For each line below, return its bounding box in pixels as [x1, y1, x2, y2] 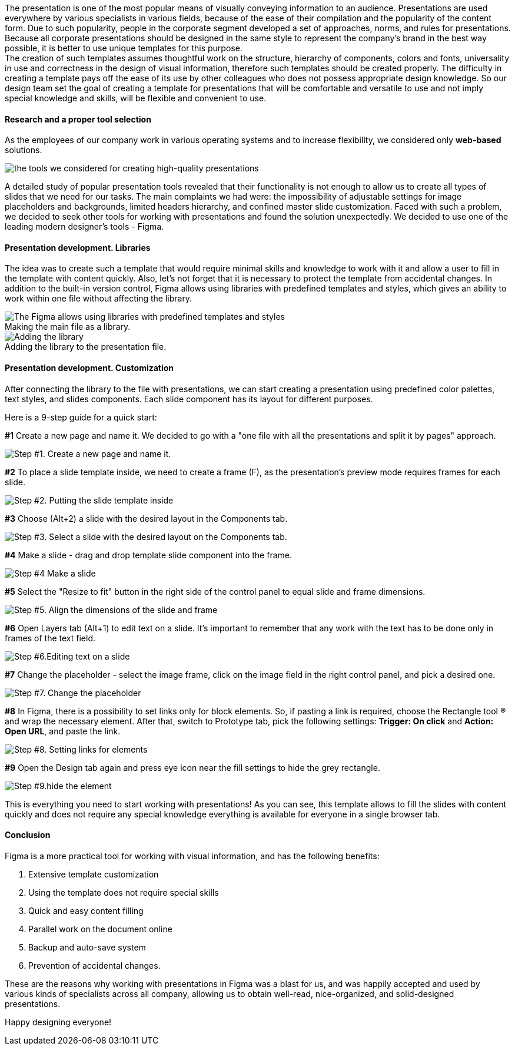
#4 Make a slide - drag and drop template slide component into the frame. [5, 549, 292, 560]
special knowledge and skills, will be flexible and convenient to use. [5, 93, 267, 103]
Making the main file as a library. [5, 322, 131, 332]
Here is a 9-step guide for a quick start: [5, 412, 157, 422]
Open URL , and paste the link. [5, 726, 121, 736]
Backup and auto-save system [28, 942, 146, 952]
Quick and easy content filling [28, 905, 144, 916]
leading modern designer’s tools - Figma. [5, 221, 164, 232]
